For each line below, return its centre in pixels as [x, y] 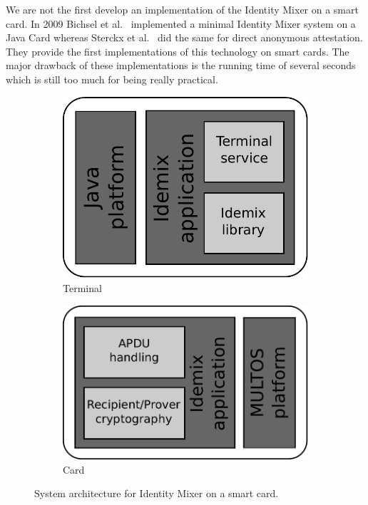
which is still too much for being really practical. [112, 79]
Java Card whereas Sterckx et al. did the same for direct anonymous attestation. [184, 37]
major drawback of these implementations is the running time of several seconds [181, 65]
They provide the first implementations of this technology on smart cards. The [178, 51]
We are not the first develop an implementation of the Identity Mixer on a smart [182, 9]
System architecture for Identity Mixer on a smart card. [157, 493]
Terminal [82, 288]
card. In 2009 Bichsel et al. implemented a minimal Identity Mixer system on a [181, 23]
